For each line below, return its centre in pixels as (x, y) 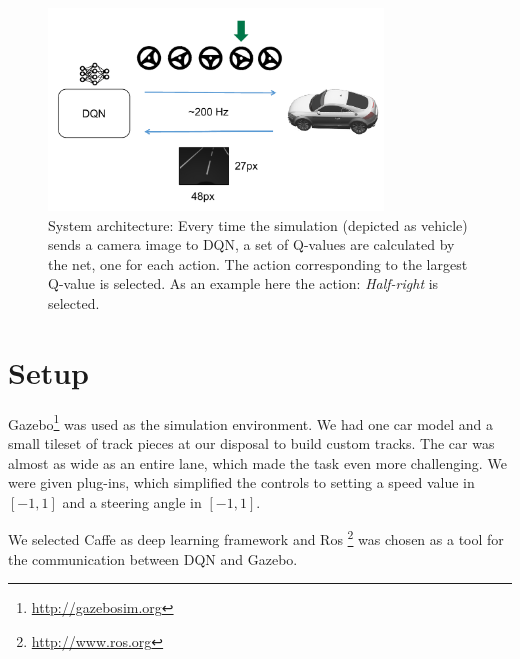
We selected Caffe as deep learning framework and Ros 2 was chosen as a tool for (256, 538)
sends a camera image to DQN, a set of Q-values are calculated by (251, 244)
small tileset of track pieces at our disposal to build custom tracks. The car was (251, 443)
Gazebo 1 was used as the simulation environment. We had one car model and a (251, 422)
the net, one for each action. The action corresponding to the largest (258, 263)
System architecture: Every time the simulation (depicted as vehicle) (258, 224)
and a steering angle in (132, 501)
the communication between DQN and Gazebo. (153, 558)
